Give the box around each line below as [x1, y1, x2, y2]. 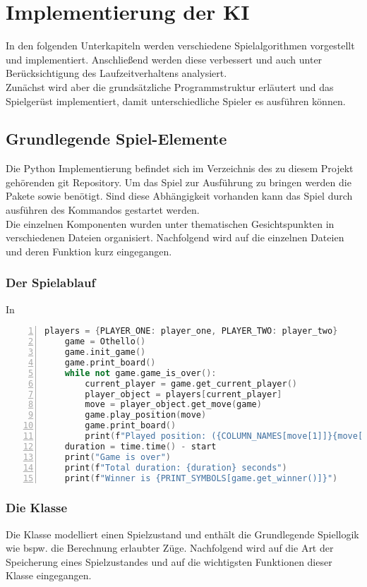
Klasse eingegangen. [6, 568, 92, 583]
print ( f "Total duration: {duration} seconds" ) [64, 462, 287, 473]
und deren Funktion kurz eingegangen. [6, 243, 172, 258]
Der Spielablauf [6, 274, 96, 291]
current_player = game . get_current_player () [85, 378, 297, 389]
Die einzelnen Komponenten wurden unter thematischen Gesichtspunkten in [6, 216, 335, 231]
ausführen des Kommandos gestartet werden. [6, 202, 200, 217]
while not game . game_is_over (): [64, 368, 217, 378]
